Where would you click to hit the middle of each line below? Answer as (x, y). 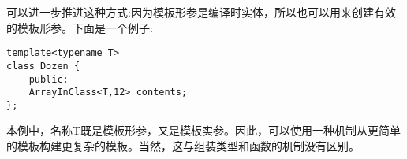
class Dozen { (43, 66)
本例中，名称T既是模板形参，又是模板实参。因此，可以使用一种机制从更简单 (204, 130)
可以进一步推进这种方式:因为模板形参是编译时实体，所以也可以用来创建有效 (201, 12)
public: (49, 79)
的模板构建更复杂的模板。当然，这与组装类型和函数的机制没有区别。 (183, 146)
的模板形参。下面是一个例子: (80, 27)
